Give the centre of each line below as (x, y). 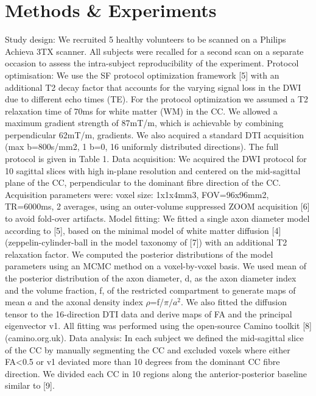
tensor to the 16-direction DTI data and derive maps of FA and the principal (149, 313)
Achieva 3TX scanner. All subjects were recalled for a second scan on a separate (154, 51)
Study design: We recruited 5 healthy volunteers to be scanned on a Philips (146, 39)
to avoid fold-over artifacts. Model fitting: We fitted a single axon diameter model (157, 218)
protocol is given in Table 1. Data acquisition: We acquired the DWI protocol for (156, 159)
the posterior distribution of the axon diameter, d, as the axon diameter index (151, 278)
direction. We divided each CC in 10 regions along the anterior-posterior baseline (156, 373)
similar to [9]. (30, 385)
